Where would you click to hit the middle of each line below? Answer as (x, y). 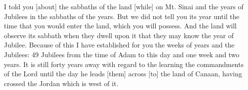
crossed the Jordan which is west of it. (61, 83)
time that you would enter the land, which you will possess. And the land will (120, 26)
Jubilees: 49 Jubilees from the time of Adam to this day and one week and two (122, 54)
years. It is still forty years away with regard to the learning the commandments (124, 64)
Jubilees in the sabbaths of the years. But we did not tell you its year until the (122, 16)
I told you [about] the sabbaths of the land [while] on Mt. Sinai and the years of (124, 6)
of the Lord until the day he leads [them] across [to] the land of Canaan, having (123, 74)
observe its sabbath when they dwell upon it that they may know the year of (119, 35)
